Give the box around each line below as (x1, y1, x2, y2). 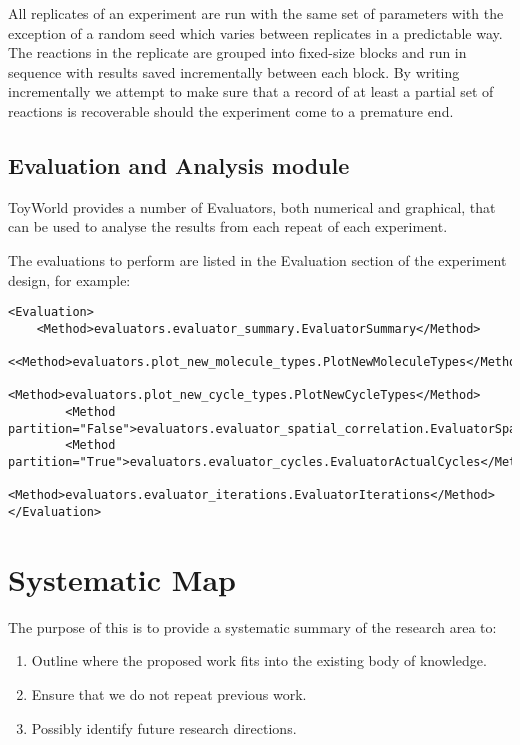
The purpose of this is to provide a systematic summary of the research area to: (8, 616, 497, 637)
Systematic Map (8, 558, 236, 599)
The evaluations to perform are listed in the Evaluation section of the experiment (8, 249, 507, 270)
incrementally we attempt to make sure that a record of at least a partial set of (8, 81, 494, 102)
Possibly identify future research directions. (31, 717, 297, 738)
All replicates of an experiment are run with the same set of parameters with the (8, 3, 504, 23)
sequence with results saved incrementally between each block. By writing (8, 61, 460, 82)
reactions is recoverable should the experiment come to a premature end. (8, 100, 454, 121)
